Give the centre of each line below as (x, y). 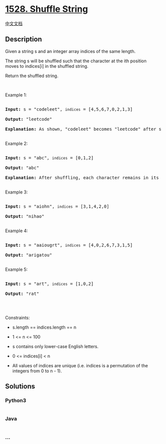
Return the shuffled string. (32, 76)
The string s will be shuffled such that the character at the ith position (76, 61)
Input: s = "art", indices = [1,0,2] (49, 284)
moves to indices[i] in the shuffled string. (47, 66)
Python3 (16, 400)
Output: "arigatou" (29, 255)
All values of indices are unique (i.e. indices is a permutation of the (80, 365)
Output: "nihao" (25, 216)
